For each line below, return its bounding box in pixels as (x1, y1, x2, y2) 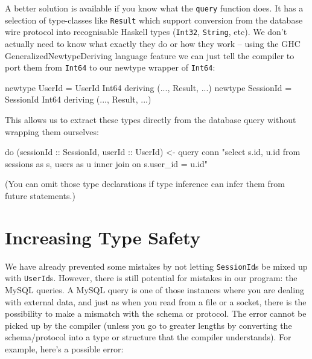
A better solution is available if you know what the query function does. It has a (5, 2, 304, 14)
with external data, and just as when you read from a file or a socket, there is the (5, 295, 307, 308)
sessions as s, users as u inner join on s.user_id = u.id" (5, 157, 208, 170)
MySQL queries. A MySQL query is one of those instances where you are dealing (5, 284, 304, 296)
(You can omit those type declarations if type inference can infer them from (5, 177, 285, 190)
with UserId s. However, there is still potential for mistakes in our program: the (5, 272, 298, 284)
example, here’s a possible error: (5, 342, 124, 355)
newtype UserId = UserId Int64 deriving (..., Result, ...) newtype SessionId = (5, 81, 292, 94)
